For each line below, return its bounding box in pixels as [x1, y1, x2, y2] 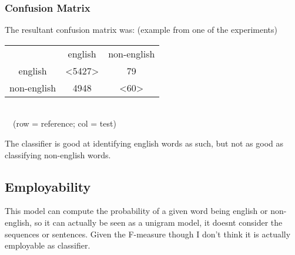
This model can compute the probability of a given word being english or [5, 205, 268, 217]
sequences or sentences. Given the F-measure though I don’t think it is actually [5, 227, 291, 240]
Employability [5, 177, 91, 195]
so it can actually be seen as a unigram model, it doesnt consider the [34, 216, 283, 228]
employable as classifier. [5, 239, 90, 251]
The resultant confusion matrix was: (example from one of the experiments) [5, 23, 278, 36]
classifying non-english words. [5, 148, 111, 161]
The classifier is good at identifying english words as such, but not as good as [5, 137, 284, 149]
